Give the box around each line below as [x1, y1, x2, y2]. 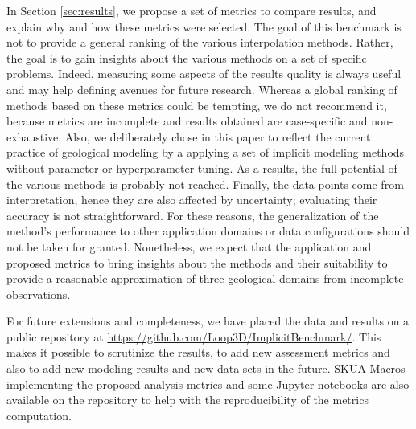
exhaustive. [6, 128, 62, 145]
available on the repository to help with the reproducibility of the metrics [6, 391, 369, 408]
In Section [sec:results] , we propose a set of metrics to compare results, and [6, 2, 377, 18]
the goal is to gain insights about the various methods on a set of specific [6, 49, 367, 66]
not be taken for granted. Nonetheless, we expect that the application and [6, 238, 372, 255]
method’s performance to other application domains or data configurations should [6, 223, 410, 239]
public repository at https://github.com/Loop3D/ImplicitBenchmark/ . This [6, 328, 381, 345]
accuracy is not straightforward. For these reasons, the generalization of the [6, 206, 379, 223]
